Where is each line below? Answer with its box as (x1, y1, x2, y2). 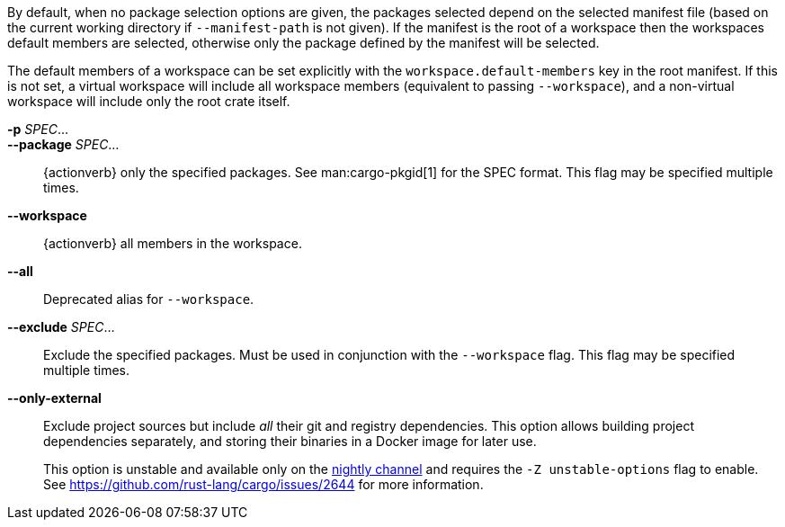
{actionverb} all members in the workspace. (43, 236, 302, 251)
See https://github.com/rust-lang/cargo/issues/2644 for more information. (43, 477, 484, 492)
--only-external (7, 390, 102, 406)
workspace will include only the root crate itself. (7, 94, 290, 109)
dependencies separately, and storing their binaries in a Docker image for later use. (43, 433, 537, 449)
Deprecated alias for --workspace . (43, 291, 254, 307)
